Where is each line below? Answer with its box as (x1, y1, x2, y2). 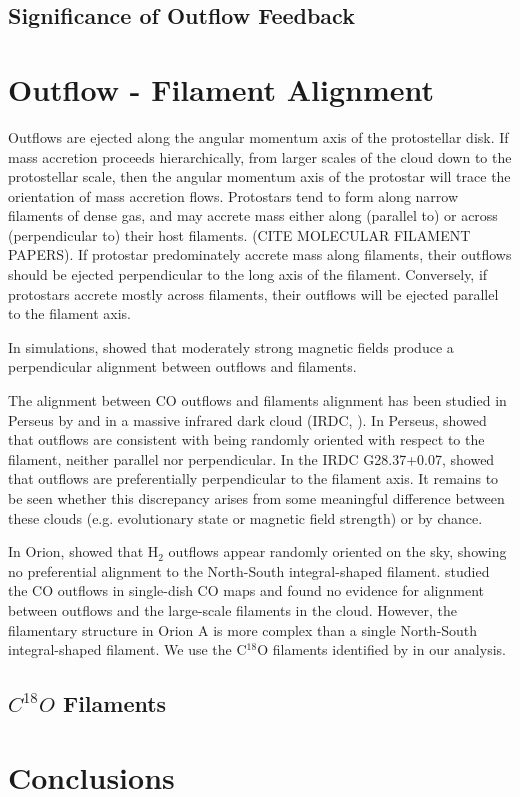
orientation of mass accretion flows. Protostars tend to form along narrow (8, 185, 459, 206)
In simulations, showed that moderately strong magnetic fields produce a (8, 336, 454, 357)
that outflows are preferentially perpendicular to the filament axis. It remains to (8, 468, 499, 489)
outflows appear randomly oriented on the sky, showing (168, 541, 507, 562)
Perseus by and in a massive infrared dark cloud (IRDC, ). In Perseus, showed (8, 409, 487, 430)
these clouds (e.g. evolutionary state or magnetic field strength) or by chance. (8, 507, 483, 528)
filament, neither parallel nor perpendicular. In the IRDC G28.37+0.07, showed (8, 448, 495, 469)
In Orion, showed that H (8, 541, 159, 562)
